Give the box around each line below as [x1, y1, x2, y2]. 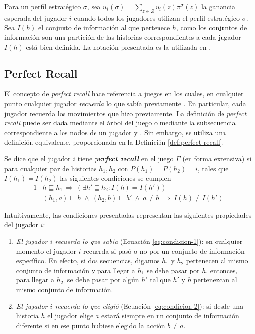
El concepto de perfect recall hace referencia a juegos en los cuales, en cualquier [4, 89, 244, 99]
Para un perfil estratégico [4, 1, 81, 11]
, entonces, [206, 265, 238, 275]
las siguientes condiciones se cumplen [60, 173, 171, 183]
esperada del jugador [4, 12, 67, 23]
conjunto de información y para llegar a [16, 265, 135, 275]
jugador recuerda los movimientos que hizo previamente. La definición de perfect [4, 108, 247, 118]
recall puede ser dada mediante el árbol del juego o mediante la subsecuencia [4, 118, 236, 128]
